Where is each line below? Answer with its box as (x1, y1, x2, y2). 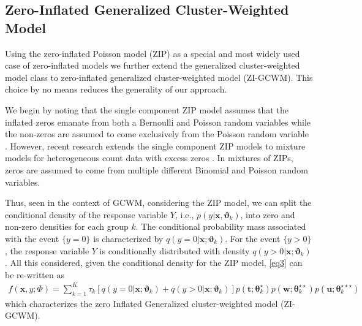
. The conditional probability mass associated (135, 220, 306, 233)
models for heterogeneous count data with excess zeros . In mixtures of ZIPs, (5, 151, 293, 164)
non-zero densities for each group (5, 220, 129, 233)
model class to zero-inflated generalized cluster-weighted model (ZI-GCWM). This (5, 70, 313, 83)
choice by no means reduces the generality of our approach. (5, 83, 227, 96)
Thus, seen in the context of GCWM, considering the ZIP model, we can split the (5, 196, 312, 209)
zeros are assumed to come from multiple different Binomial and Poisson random (5, 163, 308, 176)
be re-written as (5, 268, 64, 281)
